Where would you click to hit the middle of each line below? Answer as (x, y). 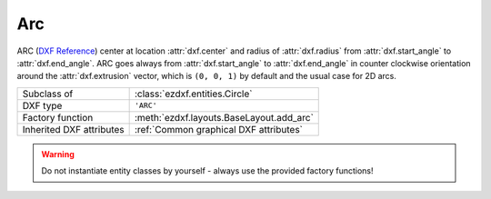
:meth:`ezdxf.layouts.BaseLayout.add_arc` (224, 117)
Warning (58, 154)
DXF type (42, 105)
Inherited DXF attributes (73, 129)
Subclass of (48, 94)
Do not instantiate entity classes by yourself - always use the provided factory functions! (207, 171)
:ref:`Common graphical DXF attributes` (219, 129)
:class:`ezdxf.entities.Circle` (193, 94)
